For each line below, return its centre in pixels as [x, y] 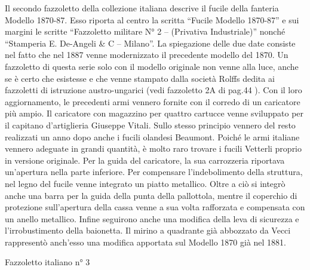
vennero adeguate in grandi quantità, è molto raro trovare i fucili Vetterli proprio [154, 148]
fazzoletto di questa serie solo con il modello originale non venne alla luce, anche [152, 66]
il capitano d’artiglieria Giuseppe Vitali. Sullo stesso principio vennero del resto [150, 125]
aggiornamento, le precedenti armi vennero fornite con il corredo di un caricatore [153, 101]
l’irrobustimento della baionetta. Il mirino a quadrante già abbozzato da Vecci [148, 230]
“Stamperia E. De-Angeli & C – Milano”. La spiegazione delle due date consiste [150, 43]
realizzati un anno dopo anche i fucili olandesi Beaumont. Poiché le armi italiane [152, 136]
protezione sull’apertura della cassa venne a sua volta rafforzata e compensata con [155, 207]
